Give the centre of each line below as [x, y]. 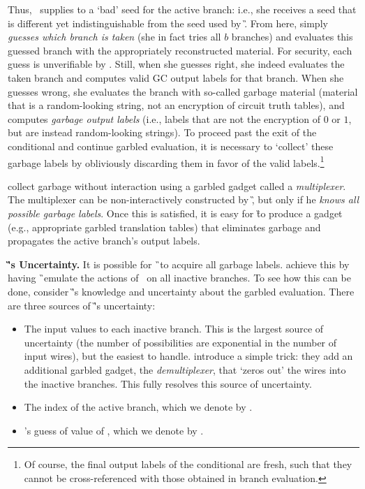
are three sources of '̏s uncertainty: [82, 305]
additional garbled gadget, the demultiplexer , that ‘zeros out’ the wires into [185, 369]
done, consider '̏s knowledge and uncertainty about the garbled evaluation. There [181, 291]
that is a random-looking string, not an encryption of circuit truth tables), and [176, 105]
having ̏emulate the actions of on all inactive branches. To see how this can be [179, 278]
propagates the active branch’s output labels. [104, 241]
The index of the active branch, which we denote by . [138, 407]
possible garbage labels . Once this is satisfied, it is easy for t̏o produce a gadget [175, 213]
